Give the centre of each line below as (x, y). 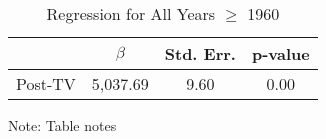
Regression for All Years (131, 13)
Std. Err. (200, 53)
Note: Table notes (62, 125)
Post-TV (46, 83)
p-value (280, 53)
